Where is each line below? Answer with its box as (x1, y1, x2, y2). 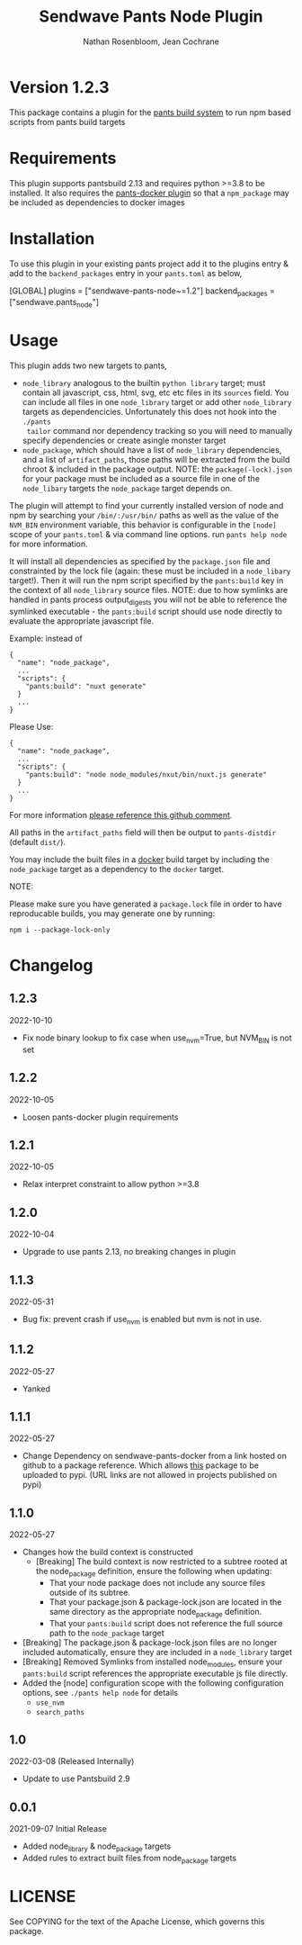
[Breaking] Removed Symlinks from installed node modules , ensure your (22, 1656, 283, 1669)
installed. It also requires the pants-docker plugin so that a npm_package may (9, 187, 289, 198)
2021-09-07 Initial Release (9, 1823, 108, 1834)
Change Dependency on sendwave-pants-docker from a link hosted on (22, 1451, 288, 1462)
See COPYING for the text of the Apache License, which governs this (9, 1915, 265, 1927)
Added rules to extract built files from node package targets (22, 1852, 236, 1865)
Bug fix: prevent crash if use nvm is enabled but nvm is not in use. (22, 1313, 262, 1327)
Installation (9, 228, 95, 248)
